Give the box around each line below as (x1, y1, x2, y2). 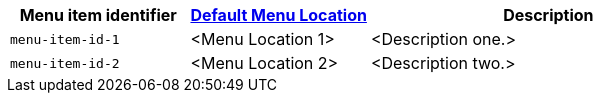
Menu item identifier (19, 5, 177, 25)
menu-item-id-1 (10, 31, 120, 47)
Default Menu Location (190, 5, 367, 25)
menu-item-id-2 (10, 55, 120, 71)
